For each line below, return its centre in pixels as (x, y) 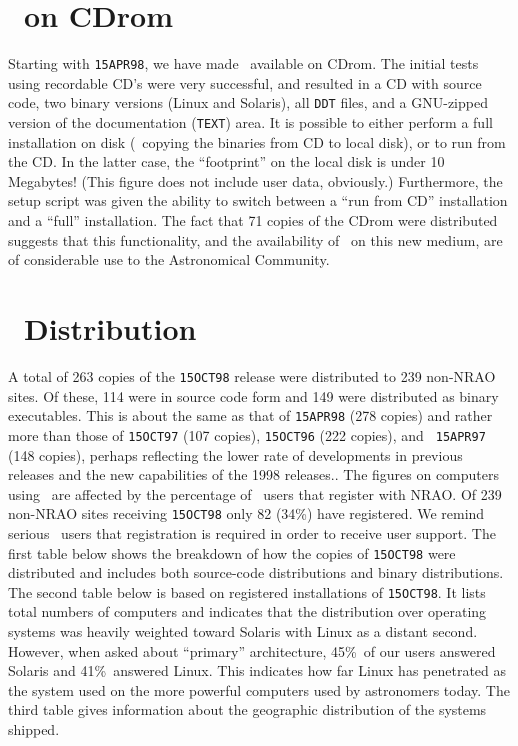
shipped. (34, 729)
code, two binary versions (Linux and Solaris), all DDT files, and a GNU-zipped (248, 102)
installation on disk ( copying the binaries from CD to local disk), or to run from (257, 141)
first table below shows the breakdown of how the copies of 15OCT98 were (232, 552)
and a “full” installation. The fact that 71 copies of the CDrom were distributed (253, 220)
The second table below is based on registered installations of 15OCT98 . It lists (247, 591)
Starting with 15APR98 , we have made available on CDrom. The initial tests (243, 63)
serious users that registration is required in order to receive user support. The (252, 532)
